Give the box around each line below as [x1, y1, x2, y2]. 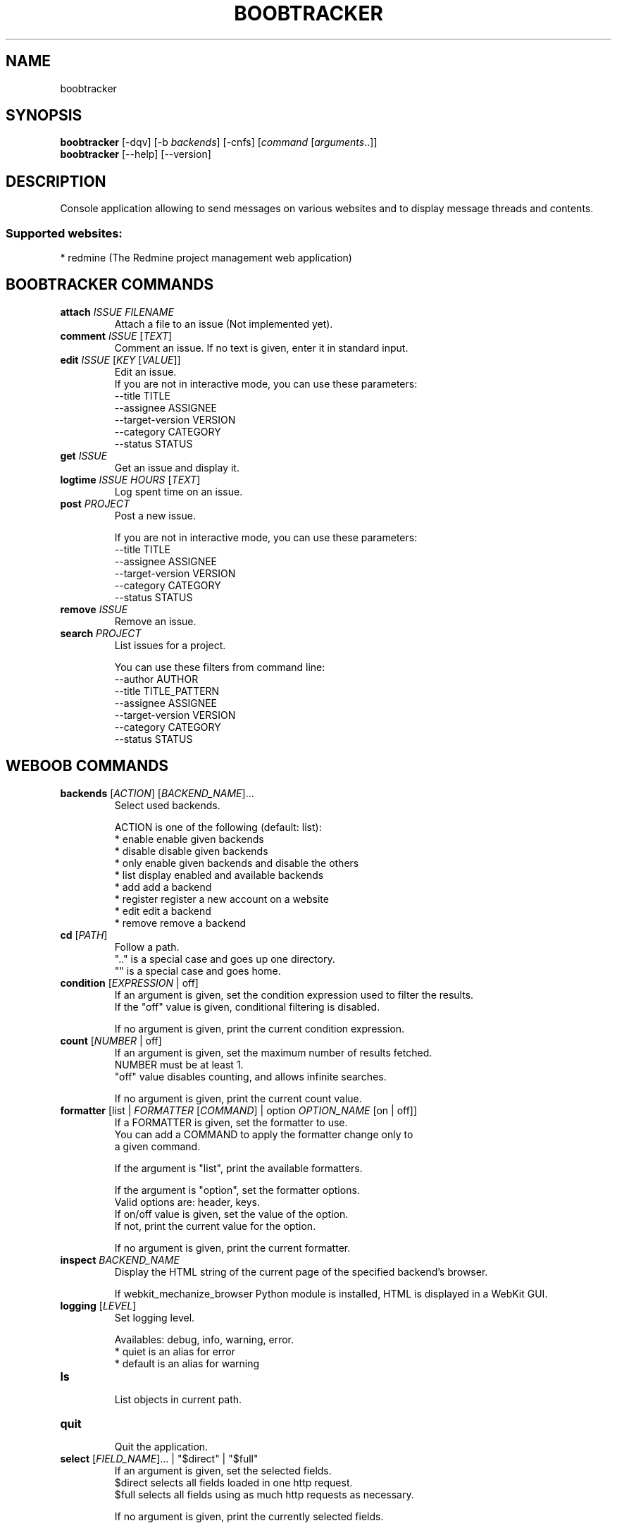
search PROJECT [60, 627, 142, 639]
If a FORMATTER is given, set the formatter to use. [114, 1116, 348, 1128]
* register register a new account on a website [114, 892, 329, 905]
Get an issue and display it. [114, 461, 239, 474]
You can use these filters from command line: [114, 660, 325, 673]
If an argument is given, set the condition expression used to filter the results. [114, 988, 474, 1001]
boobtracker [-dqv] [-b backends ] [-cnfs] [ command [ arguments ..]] [60, 136, 378, 149]
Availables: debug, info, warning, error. [114, 1333, 294, 1345]
